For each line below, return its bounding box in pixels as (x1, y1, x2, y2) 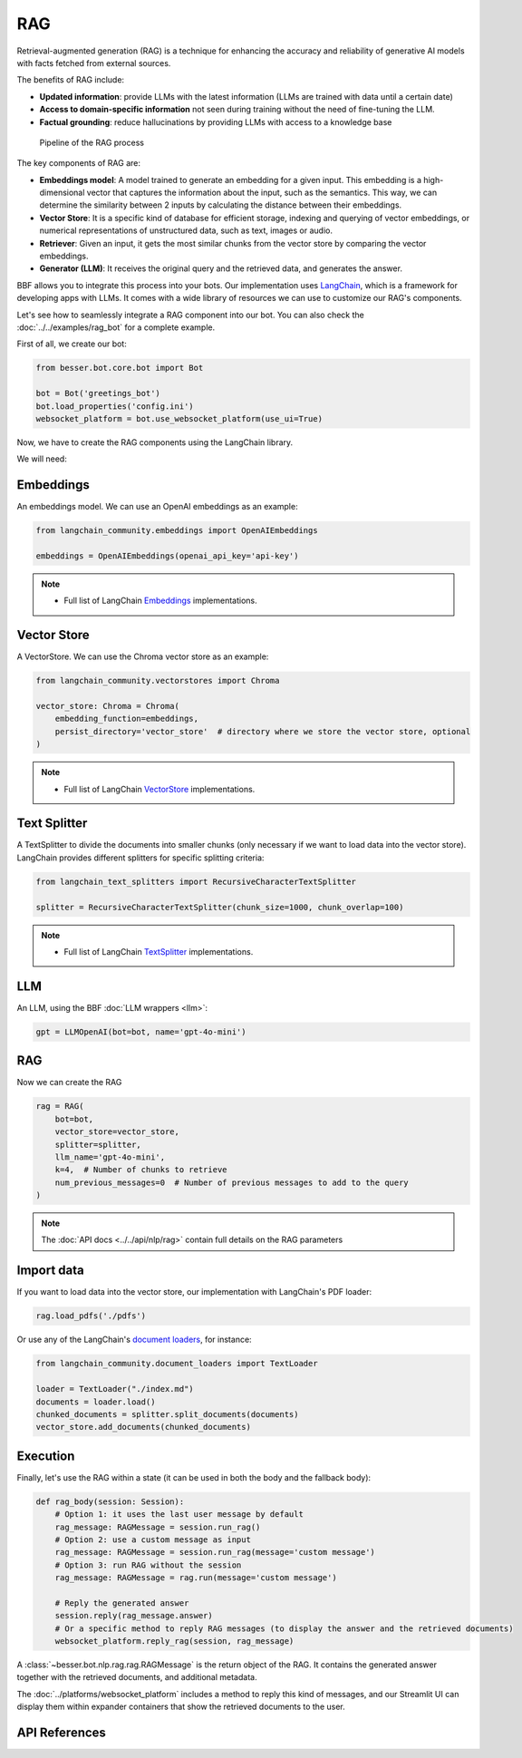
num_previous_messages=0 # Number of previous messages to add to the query (54, 1177, 410, 1188)
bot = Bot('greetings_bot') (35, 388, 160, 399)
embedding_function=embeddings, (54, 714, 199, 724)
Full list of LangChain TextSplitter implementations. (63, 946, 254, 957)
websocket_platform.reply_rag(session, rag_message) (54, 1637, 295, 1646)
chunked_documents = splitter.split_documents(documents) (35, 1409, 299, 1419)
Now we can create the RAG (16, 1077, 122, 1088)
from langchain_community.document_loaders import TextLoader (35, 1358, 318, 1369)
